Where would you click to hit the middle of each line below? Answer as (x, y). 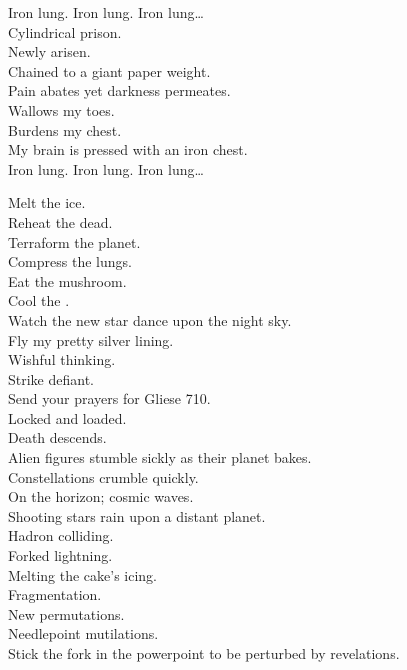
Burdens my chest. (65, 129)
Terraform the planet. (74, 241)
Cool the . (39, 300)
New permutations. (66, 613)
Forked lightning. (60, 555)
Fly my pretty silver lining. (91, 339)
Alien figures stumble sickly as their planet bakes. (160, 457)
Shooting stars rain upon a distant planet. (137, 515)
